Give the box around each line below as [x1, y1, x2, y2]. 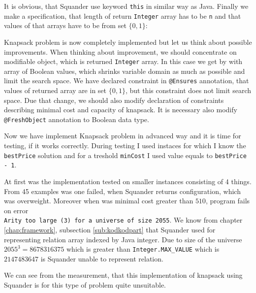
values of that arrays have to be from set [4, 20, 127, 31]
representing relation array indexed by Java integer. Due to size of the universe [4, 234, 242, 244]
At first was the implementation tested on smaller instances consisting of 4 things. [4, 176, 252, 186]
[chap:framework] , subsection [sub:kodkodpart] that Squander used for [4, 224, 216, 234]
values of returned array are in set [4, 85, 107, 95]
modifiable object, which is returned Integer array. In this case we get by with [4, 56, 243, 66]
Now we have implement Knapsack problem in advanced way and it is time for [4, 130, 241, 141]
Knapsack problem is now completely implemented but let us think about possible [4, 36, 252, 47]
